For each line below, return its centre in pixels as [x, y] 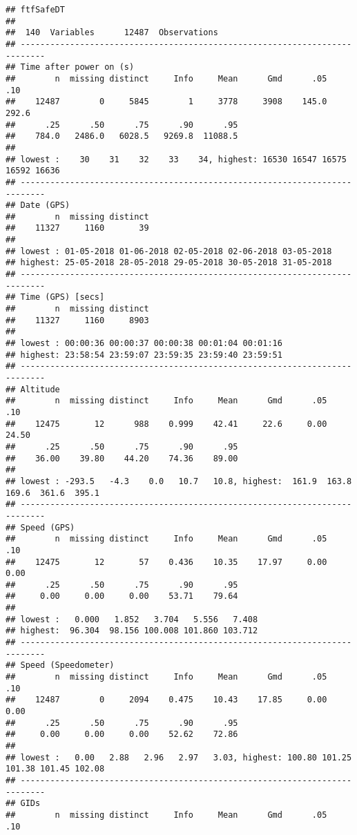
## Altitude [33, 389]
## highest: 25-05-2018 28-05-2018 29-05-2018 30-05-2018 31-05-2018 [169, 263]
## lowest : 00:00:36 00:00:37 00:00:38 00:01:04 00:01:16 [144, 344]
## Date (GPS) [38, 205]
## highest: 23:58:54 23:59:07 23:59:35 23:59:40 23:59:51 [144, 355]
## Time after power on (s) [70, 67]
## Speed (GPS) [40, 527]
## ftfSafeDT [35, 10]
